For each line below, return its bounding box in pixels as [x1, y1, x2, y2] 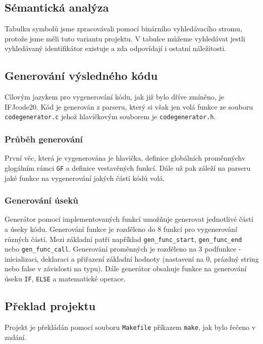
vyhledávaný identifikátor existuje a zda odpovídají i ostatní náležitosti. [5, 43, 226, 54]
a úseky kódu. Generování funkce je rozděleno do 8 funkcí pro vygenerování [5, 223, 237, 234]
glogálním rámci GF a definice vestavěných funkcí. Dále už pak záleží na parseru [5, 162, 251, 173]
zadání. [5, 331, 27, 342]
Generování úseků [5, 194, 78, 207]
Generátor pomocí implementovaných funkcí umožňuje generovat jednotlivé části [5, 214, 253, 224]
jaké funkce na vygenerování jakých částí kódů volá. [5, 172, 165, 183]
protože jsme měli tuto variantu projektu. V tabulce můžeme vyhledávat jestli [5, 33, 245, 43]
